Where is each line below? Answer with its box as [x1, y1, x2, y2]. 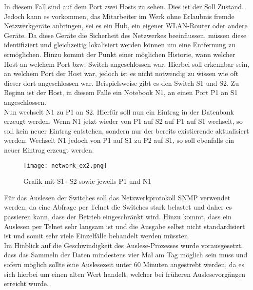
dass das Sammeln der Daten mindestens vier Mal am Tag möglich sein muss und [4, 250, 248, 260]
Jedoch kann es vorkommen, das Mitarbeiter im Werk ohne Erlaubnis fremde [4, 11, 234, 21]
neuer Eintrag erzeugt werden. [4, 144, 94, 155]
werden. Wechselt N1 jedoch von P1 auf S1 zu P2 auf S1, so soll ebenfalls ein [4, 135, 234, 145]
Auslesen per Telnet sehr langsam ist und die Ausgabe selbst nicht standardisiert [4, 221, 245, 231]
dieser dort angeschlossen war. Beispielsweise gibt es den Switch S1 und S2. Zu [4, 77, 239, 88]
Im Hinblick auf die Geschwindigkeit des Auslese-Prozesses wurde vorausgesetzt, [4, 240, 243, 250]
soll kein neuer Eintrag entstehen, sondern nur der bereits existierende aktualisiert [4, 125, 249, 135]
